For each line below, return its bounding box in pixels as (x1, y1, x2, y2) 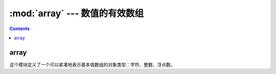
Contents (9, 26, 30, 32)
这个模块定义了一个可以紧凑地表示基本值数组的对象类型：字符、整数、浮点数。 (9, 61, 175, 67)
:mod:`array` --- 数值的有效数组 (9, 8, 144, 19)
